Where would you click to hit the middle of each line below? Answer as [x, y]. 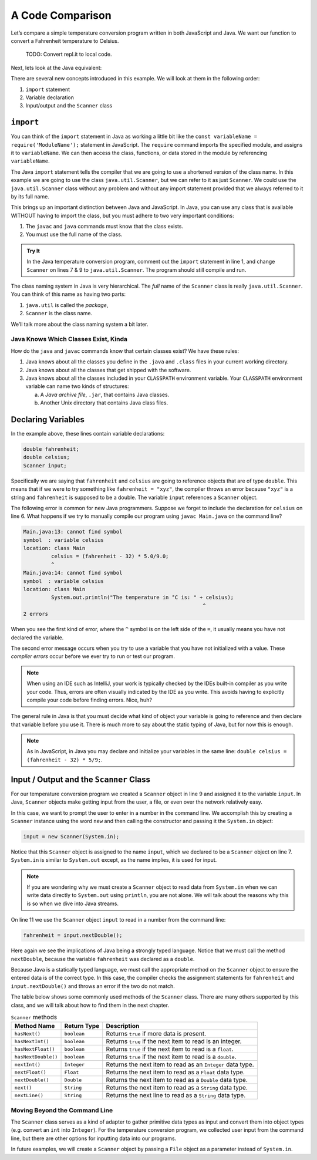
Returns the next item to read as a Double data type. [177, 1080]
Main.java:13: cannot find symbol [73, 532]
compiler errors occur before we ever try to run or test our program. [93, 656]
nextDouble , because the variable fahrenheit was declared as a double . [103, 959]
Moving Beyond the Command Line [62, 1110]
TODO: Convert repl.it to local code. [69, 54]
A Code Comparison [61, 15]
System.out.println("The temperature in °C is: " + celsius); [142, 598]
